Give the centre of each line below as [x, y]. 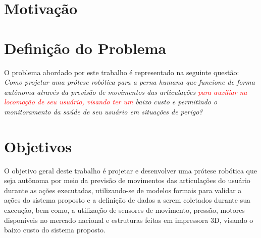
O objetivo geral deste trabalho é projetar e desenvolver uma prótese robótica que [130, 170]
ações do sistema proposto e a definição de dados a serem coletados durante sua [127, 200]
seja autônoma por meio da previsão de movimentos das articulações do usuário [127, 180]
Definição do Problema [85, 48]
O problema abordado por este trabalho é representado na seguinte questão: [122, 72]
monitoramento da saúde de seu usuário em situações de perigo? [103, 111]
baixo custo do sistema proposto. [55, 230]
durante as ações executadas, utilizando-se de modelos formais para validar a [123, 190]
